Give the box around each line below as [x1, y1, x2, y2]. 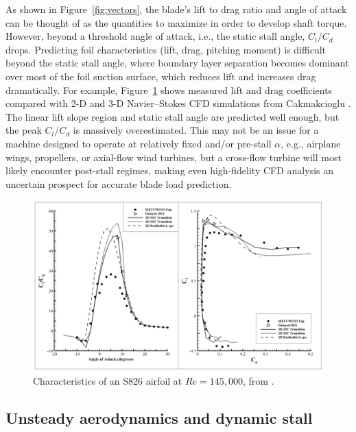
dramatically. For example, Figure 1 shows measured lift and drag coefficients [5, 82, 333, 97]
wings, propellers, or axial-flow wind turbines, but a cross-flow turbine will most [5, 149, 342, 164]
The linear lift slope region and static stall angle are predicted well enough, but [5, 109, 340, 123]
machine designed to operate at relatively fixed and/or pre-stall [5, 136, 272, 150]
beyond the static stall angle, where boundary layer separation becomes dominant [5, 56, 349, 70]
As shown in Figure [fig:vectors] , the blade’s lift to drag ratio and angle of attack [5, 2, 347, 16]
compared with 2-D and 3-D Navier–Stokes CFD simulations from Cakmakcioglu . [5, 96, 351, 110]
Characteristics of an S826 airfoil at [33, 373, 182, 387]
